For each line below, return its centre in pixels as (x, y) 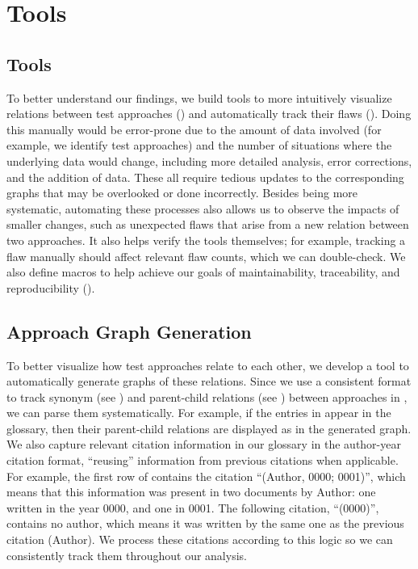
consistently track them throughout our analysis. (127, 555)
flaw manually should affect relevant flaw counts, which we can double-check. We (206, 256)
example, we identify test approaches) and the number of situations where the (199, 145)
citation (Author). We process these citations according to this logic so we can (200, 539)
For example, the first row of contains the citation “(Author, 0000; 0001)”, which (206, 476)
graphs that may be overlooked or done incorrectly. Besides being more (182, 193)
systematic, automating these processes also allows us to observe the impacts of (203, 208)
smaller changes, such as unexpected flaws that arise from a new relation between (208, 224)
